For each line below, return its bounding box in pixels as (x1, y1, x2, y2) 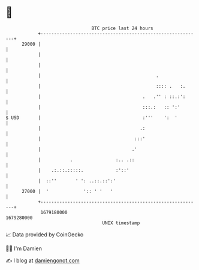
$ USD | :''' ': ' (5, 114, 178, 121)
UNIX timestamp (102, 219, 140, 226)
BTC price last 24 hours (91, 25, 153, 31)
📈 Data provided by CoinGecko (5, 231, 84, 238)
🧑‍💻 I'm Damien (5, 245, 43, 252)
